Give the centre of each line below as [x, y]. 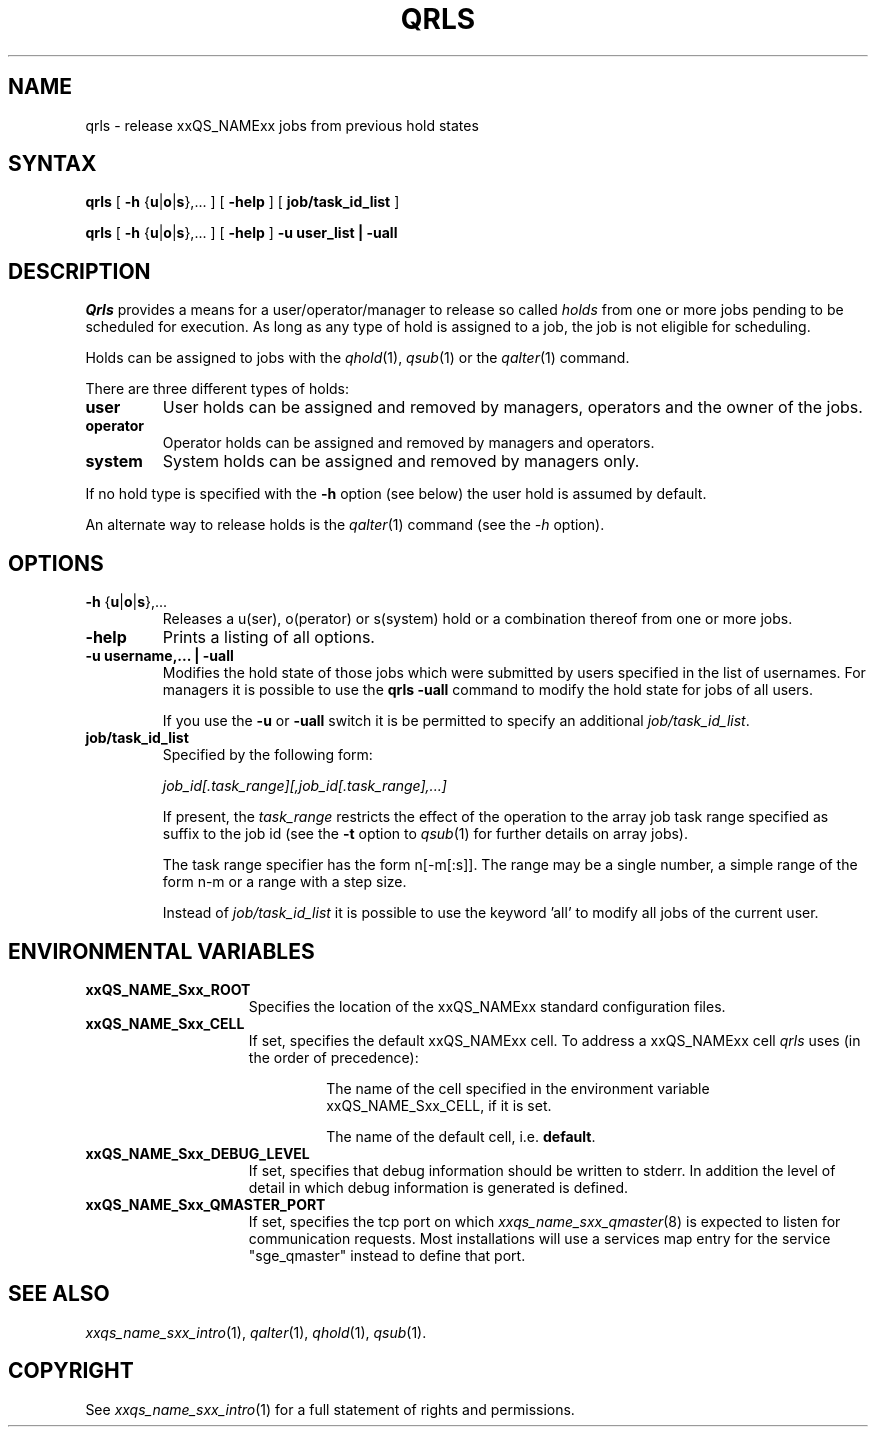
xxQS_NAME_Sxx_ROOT [168, 989]
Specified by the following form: [267, 755]
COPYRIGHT [71, 1371]
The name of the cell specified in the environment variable [518, 1088]
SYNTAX [52, 164]
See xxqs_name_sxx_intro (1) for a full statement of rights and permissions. [330, 1409]
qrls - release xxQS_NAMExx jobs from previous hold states [282, 125]
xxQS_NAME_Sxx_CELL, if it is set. [439, 1105]
